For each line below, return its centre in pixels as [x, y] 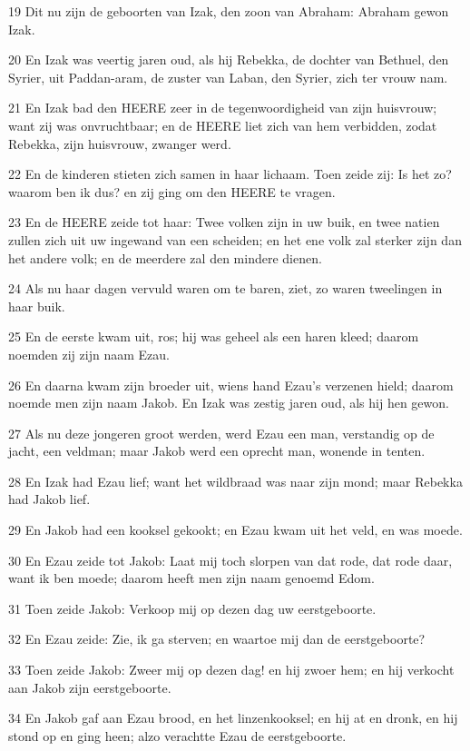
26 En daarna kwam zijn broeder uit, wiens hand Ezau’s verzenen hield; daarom [231, 385]
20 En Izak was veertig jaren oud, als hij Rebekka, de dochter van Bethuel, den [229, 59]
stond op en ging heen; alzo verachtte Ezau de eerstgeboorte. [177, 735]
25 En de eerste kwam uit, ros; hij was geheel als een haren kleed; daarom [214, 336]
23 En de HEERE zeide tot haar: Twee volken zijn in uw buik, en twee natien [224, 222]
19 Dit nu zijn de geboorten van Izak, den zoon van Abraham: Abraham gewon [229, 11]
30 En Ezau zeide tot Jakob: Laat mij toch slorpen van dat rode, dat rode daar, [230, 560]
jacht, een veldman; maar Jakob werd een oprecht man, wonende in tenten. [217, 451]
